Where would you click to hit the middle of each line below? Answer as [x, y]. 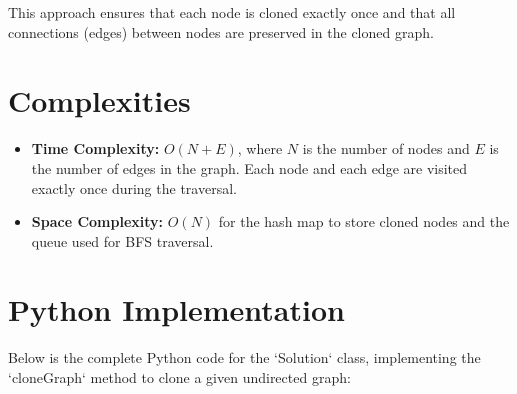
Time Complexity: [95, 148]
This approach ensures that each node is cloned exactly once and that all [232, 12]
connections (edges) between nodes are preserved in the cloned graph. [221, 31]
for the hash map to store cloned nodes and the [364, 221]
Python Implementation [176, 309]
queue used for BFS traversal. [122, 240]
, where [260, 148]
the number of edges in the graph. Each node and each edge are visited [249, 167]
